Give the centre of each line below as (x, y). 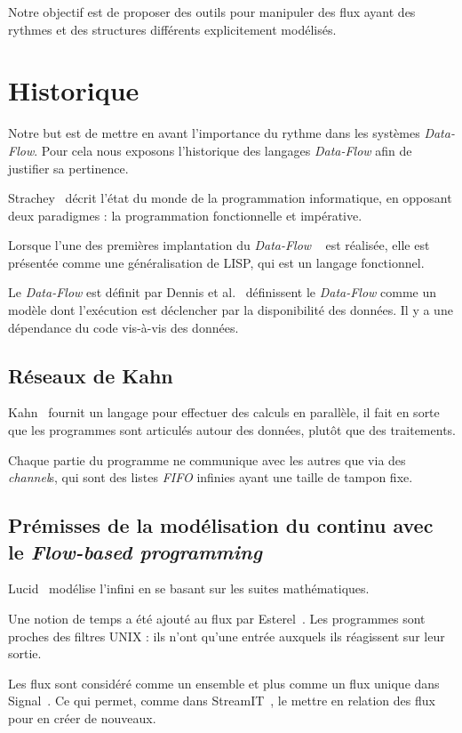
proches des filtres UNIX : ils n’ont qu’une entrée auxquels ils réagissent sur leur (227, 636)
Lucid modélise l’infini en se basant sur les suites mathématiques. (189, 588)
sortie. (25, 653)
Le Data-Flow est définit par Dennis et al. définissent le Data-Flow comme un (223, 292)
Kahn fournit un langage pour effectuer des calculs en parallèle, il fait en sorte (224, 412)
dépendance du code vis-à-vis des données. (123, 327)
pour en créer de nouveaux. (82, 717)
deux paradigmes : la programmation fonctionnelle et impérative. (185, 215)
